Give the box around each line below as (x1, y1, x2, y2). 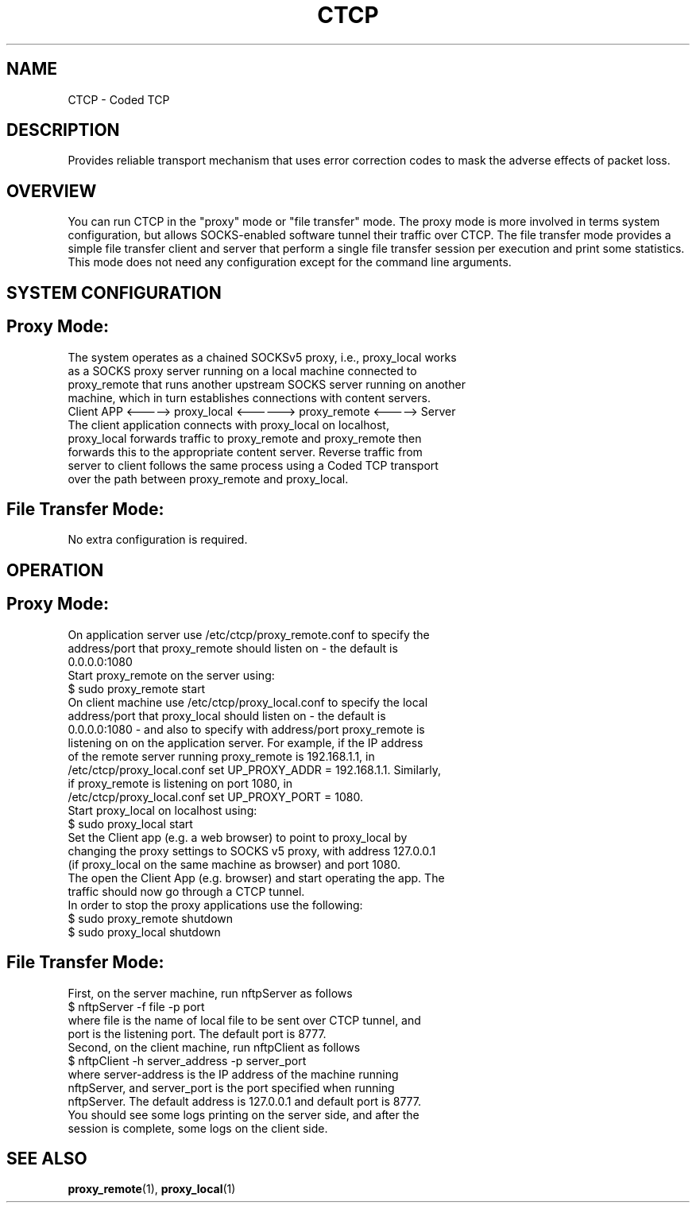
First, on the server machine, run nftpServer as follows (68, 986, 353, 1000)
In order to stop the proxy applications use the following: (68, 897, 363, 912)
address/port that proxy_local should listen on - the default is (68, 708, 386, 723)
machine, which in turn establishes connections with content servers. (68, 390, 431, 405)
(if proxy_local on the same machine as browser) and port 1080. (68, 857, 400, 871)
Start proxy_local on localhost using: (68, 803, 257, 817)
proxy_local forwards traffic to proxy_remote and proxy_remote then (68, 431, 422, 445)
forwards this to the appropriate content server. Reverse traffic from (68, 444, 423, 459)
